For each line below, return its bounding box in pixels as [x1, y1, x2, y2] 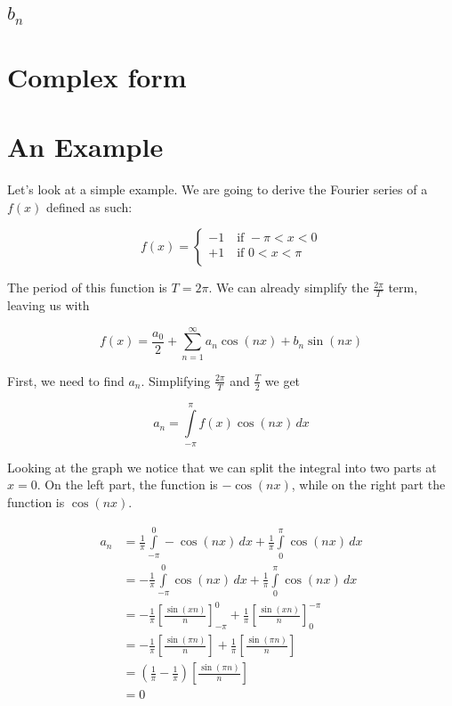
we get [264, 371, 301, 390]
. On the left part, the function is [36, 475, 218, 494]
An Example [7, 128, 164, 165]
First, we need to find [7, 371, 125, 390]
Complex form [7, 58, 187, 94]
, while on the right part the [291, 475, 446, 494]
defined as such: [46, 197, 133, 216]
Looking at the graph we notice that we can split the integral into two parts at [7, 457, 437, 476]
